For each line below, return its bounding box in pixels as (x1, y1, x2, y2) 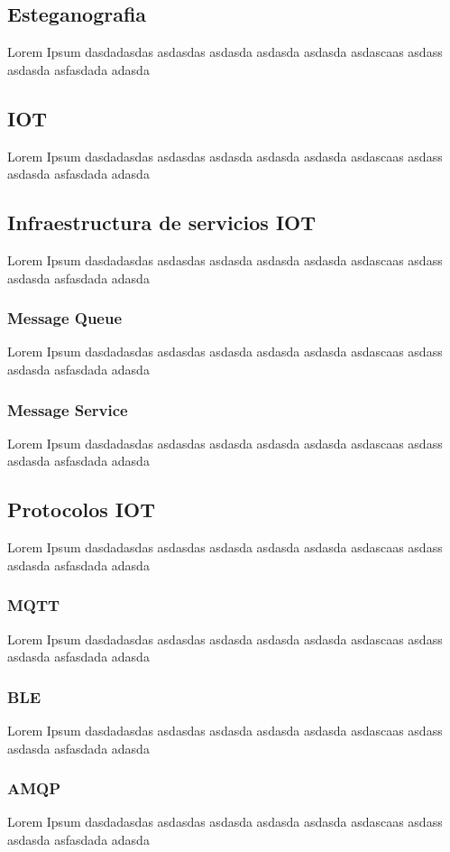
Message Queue (7, 307, 123, 329)
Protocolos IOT (7, 495, 155, 523)
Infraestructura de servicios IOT (7, 208, 316, 236)
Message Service (7, 398, 128, 421)
